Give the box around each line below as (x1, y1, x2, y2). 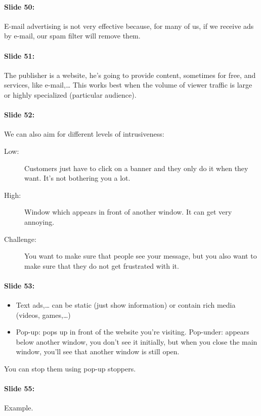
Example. (4, 402, 33, 413)
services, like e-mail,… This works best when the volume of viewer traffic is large (4, 79, 252, 90)
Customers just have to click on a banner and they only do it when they (24, 162, 248, 173)
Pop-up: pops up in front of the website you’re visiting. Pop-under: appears (16, 326, 249, 337)
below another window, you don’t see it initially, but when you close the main (16, 336, 257, 347)
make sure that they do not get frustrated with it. (24, 260, 179, 271)
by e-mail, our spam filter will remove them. (4, 30, 141, 41)
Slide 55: (4, 383, 35, 394)
